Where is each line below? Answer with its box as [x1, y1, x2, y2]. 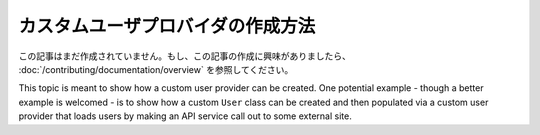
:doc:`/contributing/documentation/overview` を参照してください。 [18, 63, 294, 75]
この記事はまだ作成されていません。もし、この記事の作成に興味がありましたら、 [18, 50, 352, 62]
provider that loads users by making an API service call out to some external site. [18, 110, 352, 122]
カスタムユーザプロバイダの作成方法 [18, 15, 316, 37]
